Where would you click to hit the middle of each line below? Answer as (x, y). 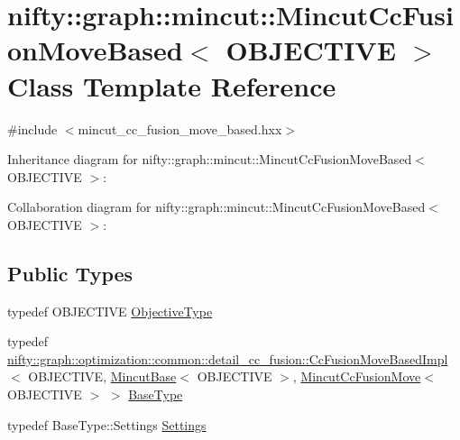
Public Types (70, 273)
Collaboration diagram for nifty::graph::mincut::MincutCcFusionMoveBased (216, 207)
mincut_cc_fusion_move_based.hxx (180, 128)
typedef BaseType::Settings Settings (107, 424)
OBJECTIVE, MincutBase (102, 376)
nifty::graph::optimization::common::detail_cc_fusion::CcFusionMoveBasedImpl (228, 358)
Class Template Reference (172, 85)
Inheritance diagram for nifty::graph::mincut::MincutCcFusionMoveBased (210, 159)
